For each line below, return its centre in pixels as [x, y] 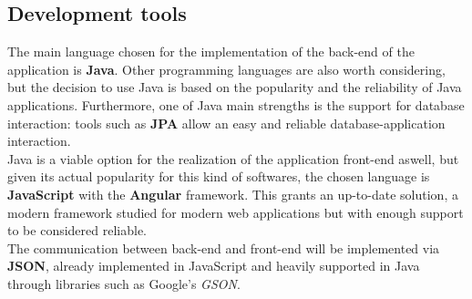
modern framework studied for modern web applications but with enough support [236, 212]
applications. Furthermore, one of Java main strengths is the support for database [236, 104]
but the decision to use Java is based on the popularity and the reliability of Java [235, 87]
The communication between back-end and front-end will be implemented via [224, 247]
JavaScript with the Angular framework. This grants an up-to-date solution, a [233, 194]
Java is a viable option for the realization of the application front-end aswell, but [233, 158]
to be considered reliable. [77, 230]
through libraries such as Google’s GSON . [124, 283]
